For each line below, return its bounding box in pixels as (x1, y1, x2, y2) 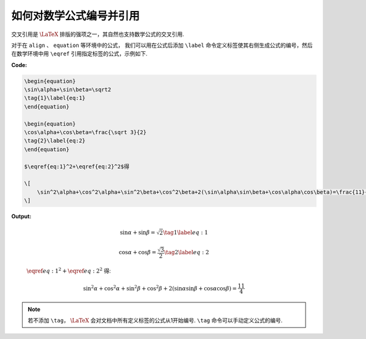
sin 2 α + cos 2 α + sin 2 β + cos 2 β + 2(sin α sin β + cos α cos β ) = (83, 284, 237, 292)
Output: (11, 213, 32, 220)
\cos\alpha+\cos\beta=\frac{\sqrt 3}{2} (24, 129, 146, 136)
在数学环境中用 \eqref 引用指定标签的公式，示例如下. (11, 50, 148, 57)
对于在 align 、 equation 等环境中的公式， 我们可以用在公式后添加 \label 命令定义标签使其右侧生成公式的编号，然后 (11, 41, 313, 49)
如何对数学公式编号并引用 (11, 9, 140, 23)
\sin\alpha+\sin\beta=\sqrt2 (24, 86, 112, 93)
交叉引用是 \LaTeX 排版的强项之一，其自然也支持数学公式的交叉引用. (11, 30, 184, 38)
